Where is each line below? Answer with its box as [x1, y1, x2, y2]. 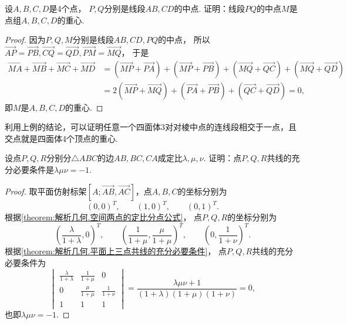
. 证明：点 [203, 152, 242, 164]
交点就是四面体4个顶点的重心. [5, 132, 118, 144]
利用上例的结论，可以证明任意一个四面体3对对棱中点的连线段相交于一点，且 [5, 121, 297, 133]
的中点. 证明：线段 [174, 2, 245, 14]
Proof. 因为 [5, 33, 46, 46]
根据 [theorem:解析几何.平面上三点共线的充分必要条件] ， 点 [5, 245, 227, 257]
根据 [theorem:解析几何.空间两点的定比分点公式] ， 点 [5, 211, 203, 223]
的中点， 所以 [158, 33, 210, 46]
